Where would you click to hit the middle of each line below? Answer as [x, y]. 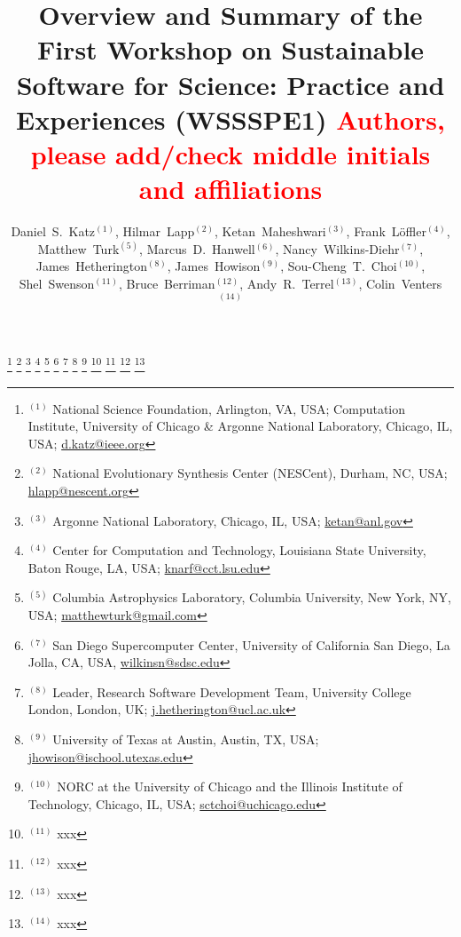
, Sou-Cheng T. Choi [339, 266]
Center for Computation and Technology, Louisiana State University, [239, 550]
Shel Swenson [57, 283]
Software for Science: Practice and [230, 84]
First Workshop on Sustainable [230, 49]
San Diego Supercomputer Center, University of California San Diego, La [251, 644]
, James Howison [214, 266]
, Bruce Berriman [167, 283]
